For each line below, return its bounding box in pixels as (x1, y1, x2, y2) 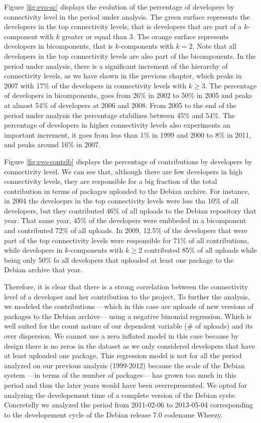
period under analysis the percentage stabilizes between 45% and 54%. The (4, 110, 235, 120)
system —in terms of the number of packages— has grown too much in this (4, 370, 236, 380)
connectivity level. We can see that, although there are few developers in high (4, 166, 243, 176)
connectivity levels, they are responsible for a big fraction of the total (4, 176, 217, 186)
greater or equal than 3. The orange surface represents (62, 31, 229, 41)
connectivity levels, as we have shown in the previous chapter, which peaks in (4, 70, 242, 81)
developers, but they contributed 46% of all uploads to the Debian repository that (4, 205, 256, 216)
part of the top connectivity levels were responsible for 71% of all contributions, (4, 235, 249, 245)
